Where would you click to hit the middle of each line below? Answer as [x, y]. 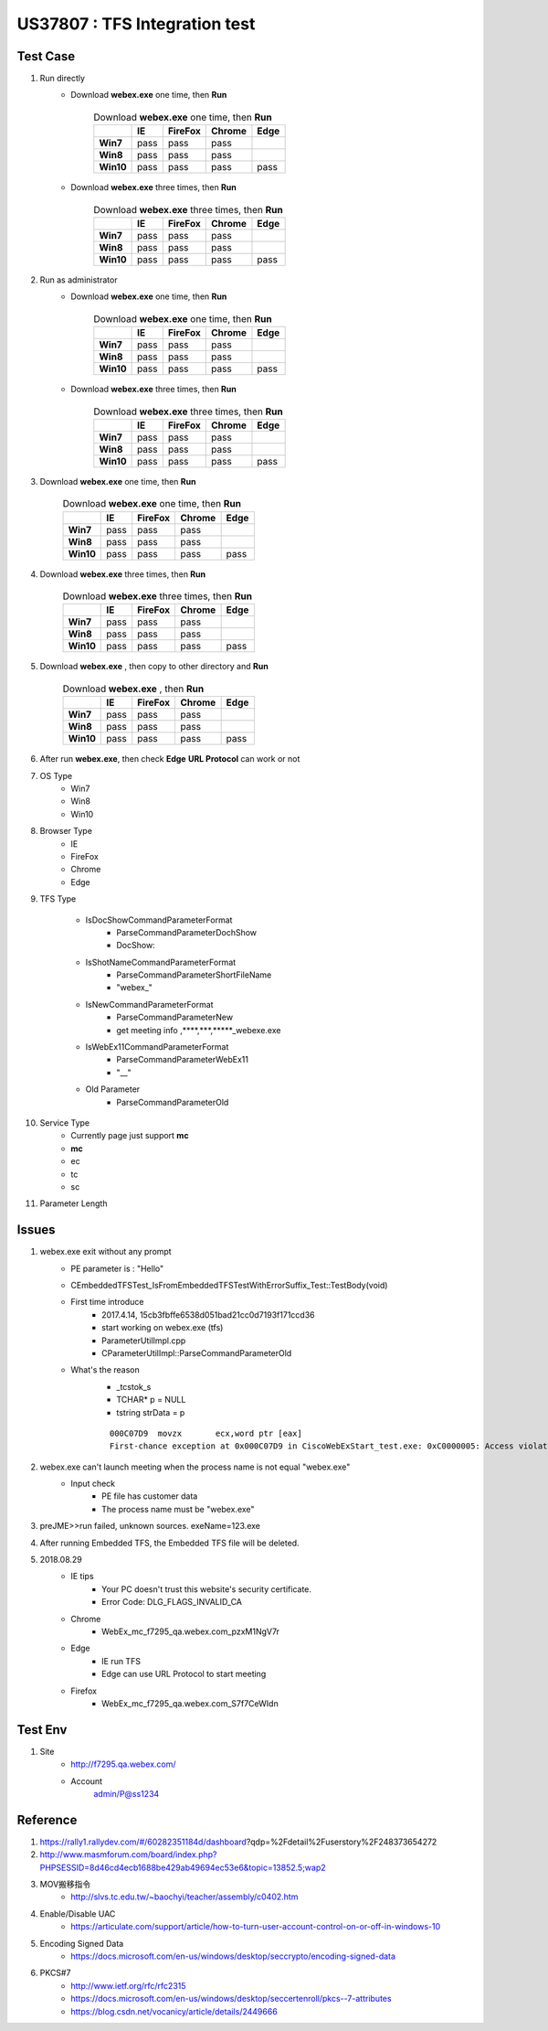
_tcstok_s [134, 1386]
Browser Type [66, 831]
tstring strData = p [151, 1412]
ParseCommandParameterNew [174, 1017]
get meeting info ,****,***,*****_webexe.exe [199, 1030]
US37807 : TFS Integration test [136, 24]
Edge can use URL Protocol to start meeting [184, 1674]
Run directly [63, 79]
